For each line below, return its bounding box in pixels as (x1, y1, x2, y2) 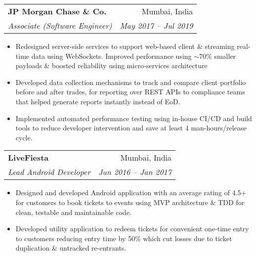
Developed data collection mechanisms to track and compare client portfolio (15, 77, 246, 87)
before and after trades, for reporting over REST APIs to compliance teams (15, 86, 245, 97)
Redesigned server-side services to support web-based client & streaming (15, 41, 235, 51)
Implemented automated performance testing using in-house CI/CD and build (15, 113, 252, 123)
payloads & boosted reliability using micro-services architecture (15, 60, 208, 71)
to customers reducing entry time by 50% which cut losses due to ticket (15, 233, 232, 243)
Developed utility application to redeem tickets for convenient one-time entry (15, 223, 249, 234)
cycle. (15, 132, 33, 142)
